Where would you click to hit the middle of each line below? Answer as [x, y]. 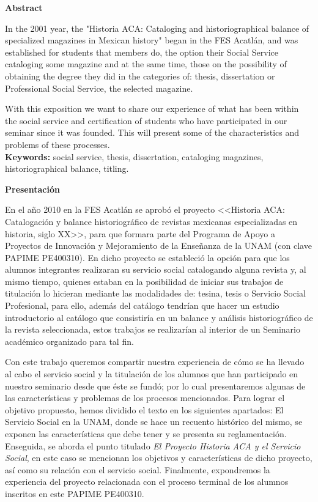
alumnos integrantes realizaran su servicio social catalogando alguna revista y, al [156, 269]
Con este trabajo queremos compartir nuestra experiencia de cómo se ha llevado [155, 362]
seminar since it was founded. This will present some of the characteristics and [152, 132]
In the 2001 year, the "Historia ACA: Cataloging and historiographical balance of [157, 28]
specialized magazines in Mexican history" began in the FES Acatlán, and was [152, 40]
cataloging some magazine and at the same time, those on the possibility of [146, 64]
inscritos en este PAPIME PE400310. [75, 493]
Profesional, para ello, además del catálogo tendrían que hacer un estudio [142, 305]
